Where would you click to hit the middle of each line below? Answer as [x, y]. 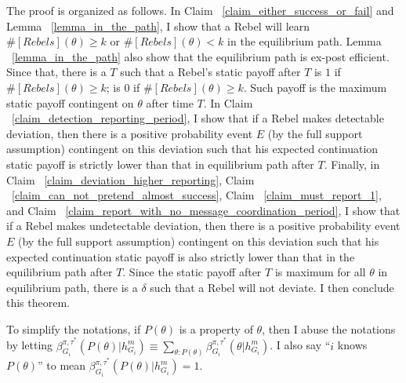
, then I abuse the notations [329, 328]
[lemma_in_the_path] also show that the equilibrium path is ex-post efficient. [201, 56]
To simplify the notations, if [74, 328]
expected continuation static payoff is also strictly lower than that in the [181, 256]
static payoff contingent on [70, 102]
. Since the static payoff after [192, 272]
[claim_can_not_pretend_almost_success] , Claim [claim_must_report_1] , [197, 195]
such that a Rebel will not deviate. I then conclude [272, 287]
